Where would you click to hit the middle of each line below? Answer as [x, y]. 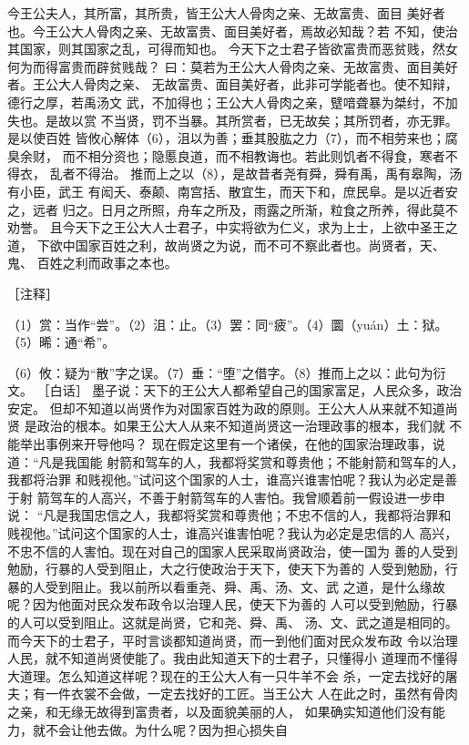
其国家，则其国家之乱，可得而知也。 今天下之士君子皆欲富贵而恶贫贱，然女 [233, 49]
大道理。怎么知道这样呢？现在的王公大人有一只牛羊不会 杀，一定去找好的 [226, 675]
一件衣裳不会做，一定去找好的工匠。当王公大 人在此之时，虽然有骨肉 [251, 694]
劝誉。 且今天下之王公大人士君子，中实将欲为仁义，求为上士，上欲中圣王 [226, 227]
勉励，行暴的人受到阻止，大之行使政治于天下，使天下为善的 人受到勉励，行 [233, 569]
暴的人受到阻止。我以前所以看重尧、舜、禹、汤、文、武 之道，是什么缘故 [226, 586]
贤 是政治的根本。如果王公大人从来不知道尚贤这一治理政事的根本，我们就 [226, 426]
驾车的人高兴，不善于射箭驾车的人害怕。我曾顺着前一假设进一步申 [247, 497]
